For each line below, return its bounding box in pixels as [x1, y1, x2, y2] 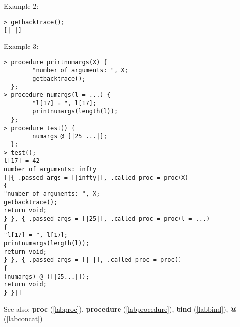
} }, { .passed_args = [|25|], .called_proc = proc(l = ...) [4, 215, 210, 222]
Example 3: [4, 41, 39, 51]
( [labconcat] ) [4, 313, 43, 324]
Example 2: [4, 1, 39, 11]
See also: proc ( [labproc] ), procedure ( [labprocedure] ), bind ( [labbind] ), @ [4, 303, 237, 314]
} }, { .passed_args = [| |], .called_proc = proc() [4, 256, 181, 264]
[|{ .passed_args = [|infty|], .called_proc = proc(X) [4, 174, 189, 181]
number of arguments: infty [4, 166, 97, 173]
